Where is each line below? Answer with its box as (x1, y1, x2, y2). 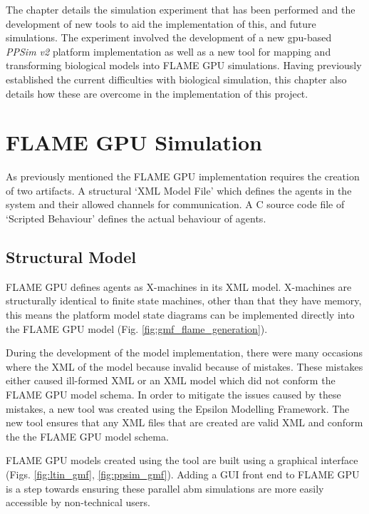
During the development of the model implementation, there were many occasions (6, 345, 363, 360)
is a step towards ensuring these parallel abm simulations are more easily (6, 480, 324, 495)
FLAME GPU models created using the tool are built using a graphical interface (6, 453, 358, 468)
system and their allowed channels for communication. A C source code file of (6, 197, 345, 212)
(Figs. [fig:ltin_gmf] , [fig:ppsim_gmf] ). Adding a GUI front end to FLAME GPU (6, 466, 360, 481)
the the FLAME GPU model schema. (6, 428, 169, 443)
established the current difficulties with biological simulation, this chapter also (6, 71, 347, 86)
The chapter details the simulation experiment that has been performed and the (6, 2, 355, 16)
